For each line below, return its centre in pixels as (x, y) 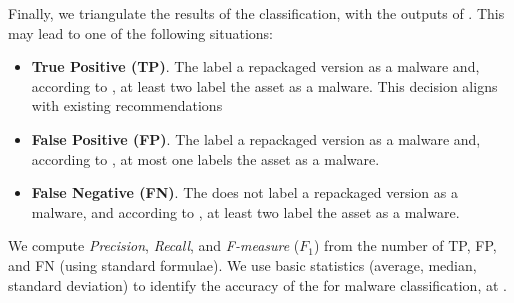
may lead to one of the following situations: (140, 32)
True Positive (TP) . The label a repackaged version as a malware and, (255, 66)
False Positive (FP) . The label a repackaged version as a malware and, (256, 138)
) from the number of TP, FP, (405, 245)
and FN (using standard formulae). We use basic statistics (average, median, (242, 264)
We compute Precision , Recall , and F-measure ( (154, 245)
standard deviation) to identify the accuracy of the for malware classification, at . (257, 284)
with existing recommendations (127, 105)
